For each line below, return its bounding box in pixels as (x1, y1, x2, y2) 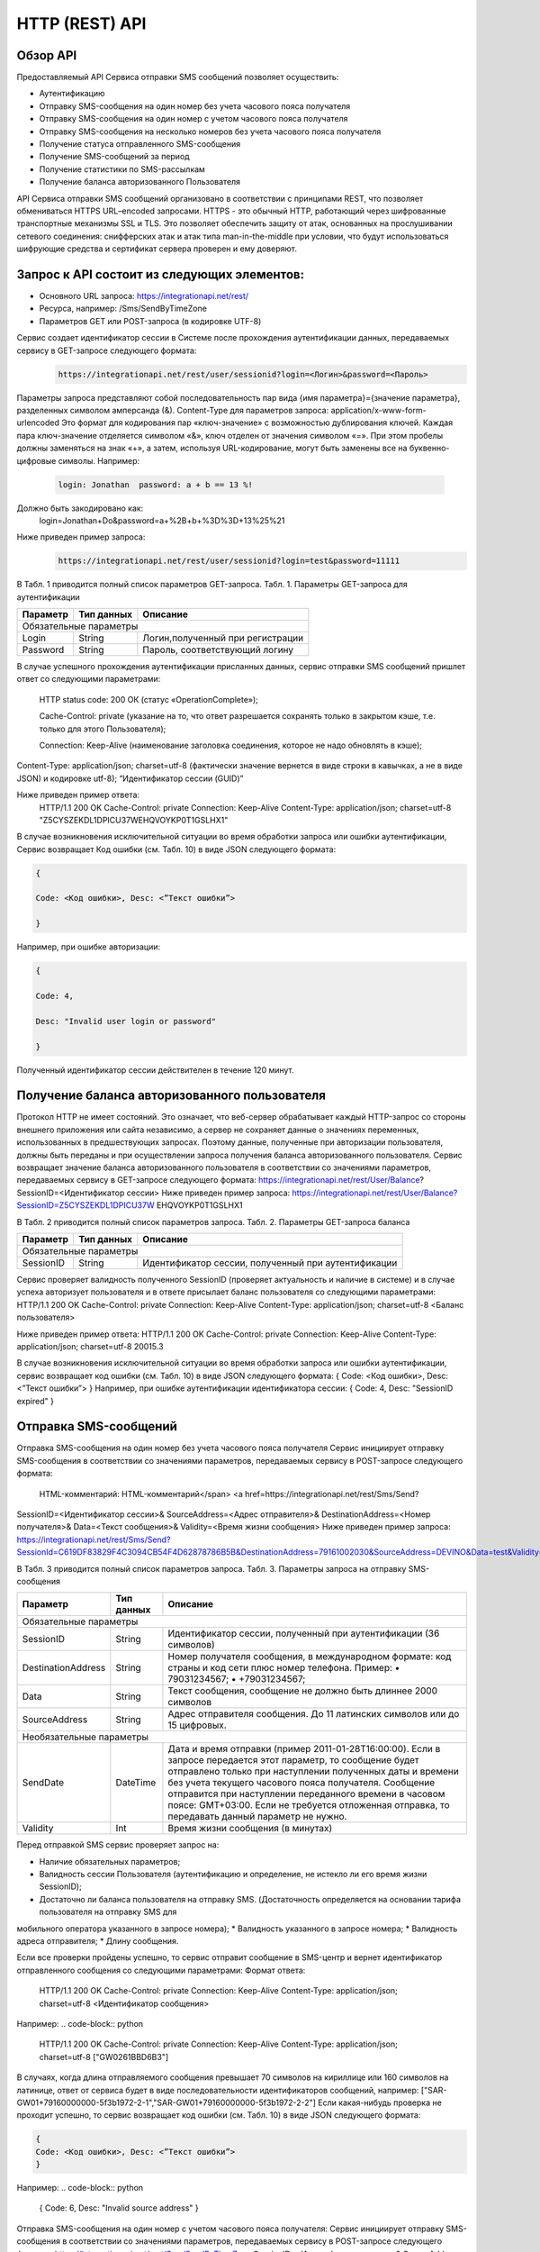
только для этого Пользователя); (39, 723, 166, 734)
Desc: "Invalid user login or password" (35, 1016, 216, 1026)
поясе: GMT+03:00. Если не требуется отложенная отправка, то (167, 1799, 450, 1812)
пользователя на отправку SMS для (39, 1906, 177, 1918)
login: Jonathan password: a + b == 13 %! (58, 479, 254, 490)
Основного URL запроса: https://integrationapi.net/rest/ (39, 291, 249, 302)
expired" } (16, 1395, 54, 1406)
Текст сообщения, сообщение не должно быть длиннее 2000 (167, 1684, 438, 1697)
